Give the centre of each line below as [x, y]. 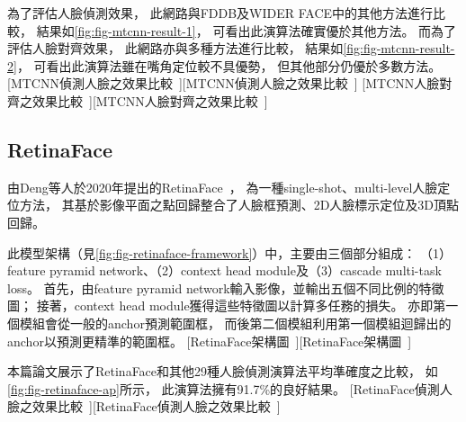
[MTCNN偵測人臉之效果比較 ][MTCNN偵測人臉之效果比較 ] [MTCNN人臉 [224, 83]
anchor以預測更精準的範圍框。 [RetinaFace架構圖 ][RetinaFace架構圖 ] [210, 341]
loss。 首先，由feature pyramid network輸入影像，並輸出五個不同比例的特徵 [226, 287]
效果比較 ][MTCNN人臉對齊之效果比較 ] [150, 100]
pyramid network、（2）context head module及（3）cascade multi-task [246, 270]
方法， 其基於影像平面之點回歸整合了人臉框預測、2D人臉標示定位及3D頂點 [239, 205]
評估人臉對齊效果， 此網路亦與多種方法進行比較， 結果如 [175, 48]
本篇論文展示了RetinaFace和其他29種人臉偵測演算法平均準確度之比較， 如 [223, 371]
